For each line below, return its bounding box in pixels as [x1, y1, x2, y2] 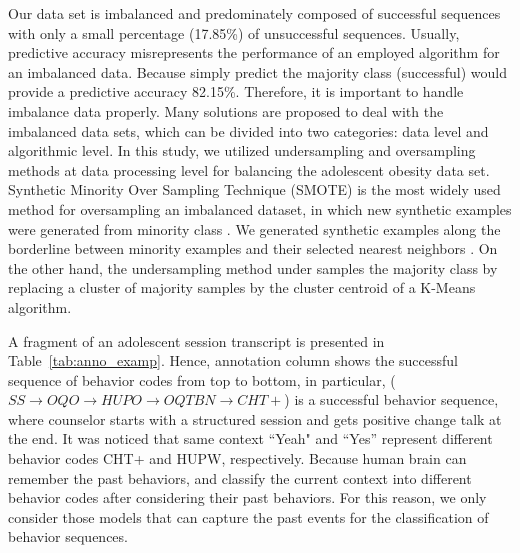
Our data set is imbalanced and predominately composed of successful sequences [8, 3, 501, 23]
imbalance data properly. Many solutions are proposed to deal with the [8, 100, 444, 121]
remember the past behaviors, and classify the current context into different [8, 467, 472, 488]
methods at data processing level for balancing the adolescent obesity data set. [8, 159, 490, 180]
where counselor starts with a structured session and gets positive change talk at [8, 408, 502, 429]
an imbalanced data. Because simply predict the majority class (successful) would [8, 61, 507, 82]
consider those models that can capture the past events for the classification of [8, 506, 489, 527]
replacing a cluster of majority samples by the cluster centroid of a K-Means [8, 277, 476, 298]
